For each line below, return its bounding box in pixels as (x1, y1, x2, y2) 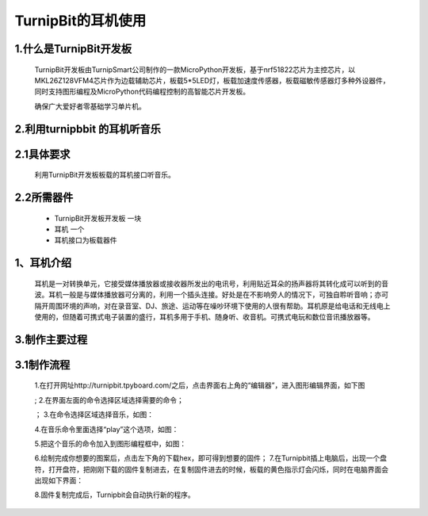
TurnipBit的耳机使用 (14, 12, 147, 29)
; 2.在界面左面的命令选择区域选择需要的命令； (34, 395, 184, 404)
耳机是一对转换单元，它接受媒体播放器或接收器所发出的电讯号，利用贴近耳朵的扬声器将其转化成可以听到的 (34, 278, 382, 289)
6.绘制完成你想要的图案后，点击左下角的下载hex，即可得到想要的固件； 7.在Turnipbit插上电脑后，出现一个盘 (34, 453, 388, 463)
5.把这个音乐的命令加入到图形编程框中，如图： (34, 438, 186, 448)
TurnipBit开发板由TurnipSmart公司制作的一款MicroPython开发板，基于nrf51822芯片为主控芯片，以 (34, 64, 356, 75)
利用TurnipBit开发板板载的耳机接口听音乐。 (34, 170, 176, 180)
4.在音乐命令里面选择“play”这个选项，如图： (34, 424, 179, 434)
